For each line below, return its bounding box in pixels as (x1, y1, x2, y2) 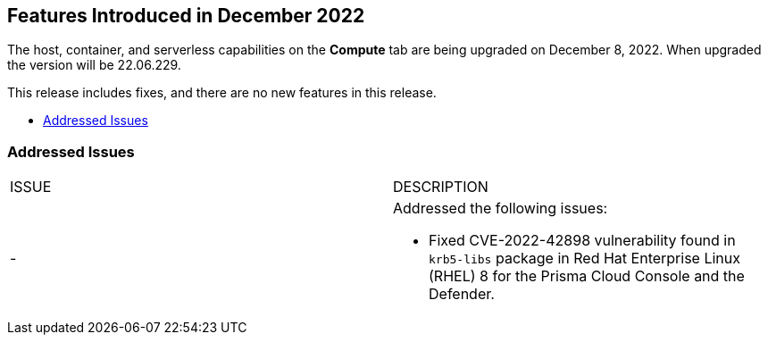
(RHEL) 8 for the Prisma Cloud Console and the (429, 267, 745, 286)
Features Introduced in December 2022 (7, 4, 365, 27)
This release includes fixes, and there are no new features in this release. (7, 85, 437, 101)
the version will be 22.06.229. (7, 57, 181, 73)
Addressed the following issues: (393, 199, 608, 218)
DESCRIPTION (393, 178, 488, 196)
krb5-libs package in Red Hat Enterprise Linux (429, 249, 741, 268)
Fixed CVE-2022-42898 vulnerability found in (429, 231, 736, 250)
